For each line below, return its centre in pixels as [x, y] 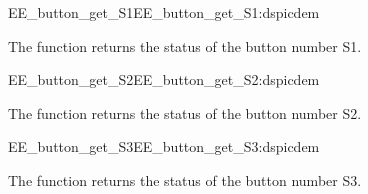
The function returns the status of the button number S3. [185, 179]
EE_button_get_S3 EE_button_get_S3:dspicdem [164, 146]
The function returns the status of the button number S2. [185, 112]
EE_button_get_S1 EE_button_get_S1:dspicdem [164, 12]
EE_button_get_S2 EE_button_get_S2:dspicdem [164, 79]
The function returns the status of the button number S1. [185, 45]
